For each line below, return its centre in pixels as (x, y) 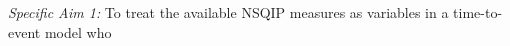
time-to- (478, 12)
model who (78, 31)
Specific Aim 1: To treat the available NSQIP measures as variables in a (228, 12)
